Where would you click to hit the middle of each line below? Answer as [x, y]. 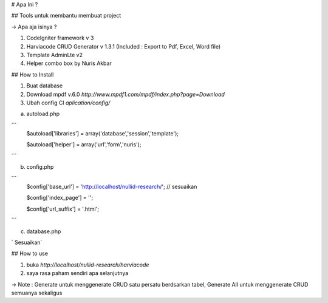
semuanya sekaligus [37, 293]
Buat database [45, 86]
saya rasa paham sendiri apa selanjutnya [77, 273]
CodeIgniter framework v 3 [60, 38]
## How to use [30, 254]
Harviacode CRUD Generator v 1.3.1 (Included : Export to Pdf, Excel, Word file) [124, 46]
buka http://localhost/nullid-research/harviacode [88, 265]
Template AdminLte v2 [55, 55]
